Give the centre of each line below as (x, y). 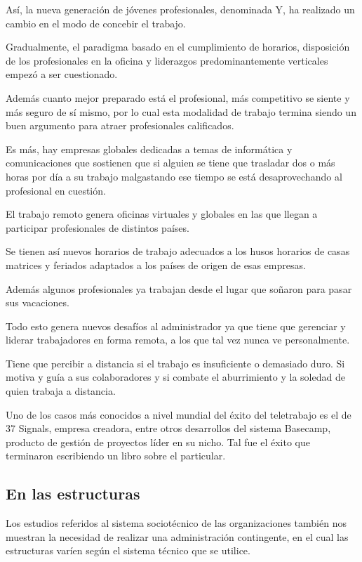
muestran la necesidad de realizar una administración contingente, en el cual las (177, 536)
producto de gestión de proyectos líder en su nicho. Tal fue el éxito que (158, 442)
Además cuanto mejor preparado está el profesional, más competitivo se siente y (178, 97)
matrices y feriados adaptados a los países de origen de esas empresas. (156, 264)
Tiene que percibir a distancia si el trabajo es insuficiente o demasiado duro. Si (175, 363)
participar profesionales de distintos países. (98, 227)
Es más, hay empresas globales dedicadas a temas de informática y (149, 149)
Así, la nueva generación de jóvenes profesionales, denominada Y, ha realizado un (180, 9)
